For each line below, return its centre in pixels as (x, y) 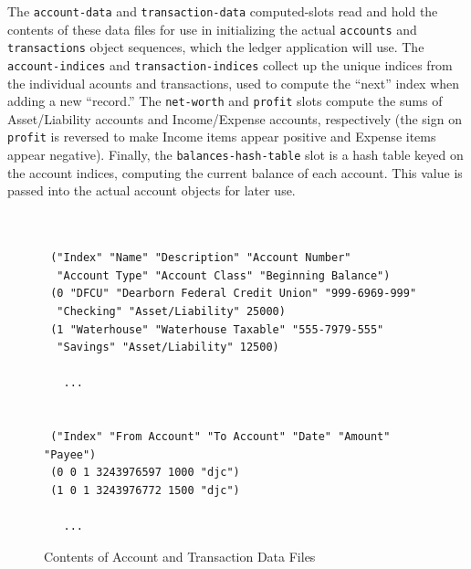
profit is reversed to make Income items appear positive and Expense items (222, 137)
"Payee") (70, 454)
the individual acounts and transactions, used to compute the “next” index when (234, 83)
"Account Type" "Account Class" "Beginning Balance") (224, 275)
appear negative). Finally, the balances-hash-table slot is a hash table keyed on (235, 155)
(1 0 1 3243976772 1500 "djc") (145, 490)
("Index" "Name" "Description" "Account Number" (201, 258)
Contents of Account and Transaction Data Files (180, 556)
